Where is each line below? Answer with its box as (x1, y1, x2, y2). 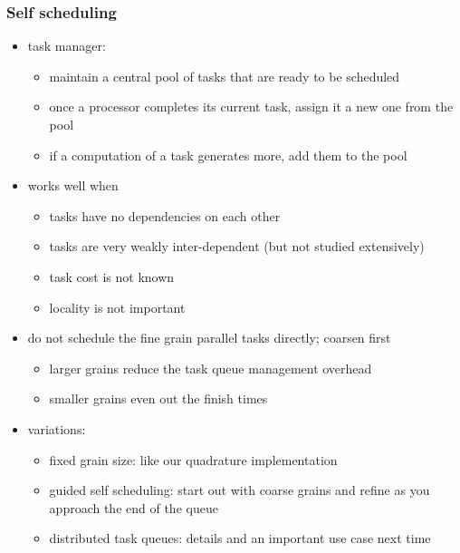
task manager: (27, 36, 106, 55)
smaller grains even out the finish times (49, 389, 268, 408)
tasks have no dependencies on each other (49, 206, 281, 225)
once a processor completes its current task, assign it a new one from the (49, 97, 454, 116)
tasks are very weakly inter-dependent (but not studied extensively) (49, 237, 425, 256)
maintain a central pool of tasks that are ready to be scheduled (49, 66, 400, 85)
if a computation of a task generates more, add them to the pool (49, 145, 407, 164)
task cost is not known (49, 267, 175, 286)
